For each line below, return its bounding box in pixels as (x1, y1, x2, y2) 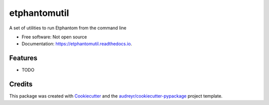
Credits (9, 80, 33, 89)
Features (9, 54, 37, 62)
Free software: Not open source (21, 34, 87, 40)
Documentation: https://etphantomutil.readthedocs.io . (21, 41, 132, 47)
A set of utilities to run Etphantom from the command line (9, 25, 127, 31)
